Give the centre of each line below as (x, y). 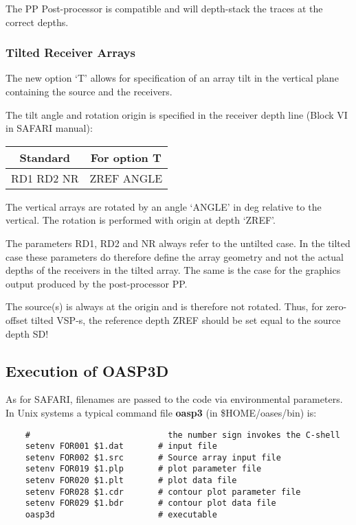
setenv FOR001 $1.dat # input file (121, 446)
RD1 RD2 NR (45, 178)
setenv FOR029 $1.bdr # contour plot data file (151, 503)
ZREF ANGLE (126, 178)
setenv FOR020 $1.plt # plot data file (131, 481)
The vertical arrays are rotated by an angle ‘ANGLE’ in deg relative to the (164, 206)
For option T (126, 157)
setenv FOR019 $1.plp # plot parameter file (143, 469)
